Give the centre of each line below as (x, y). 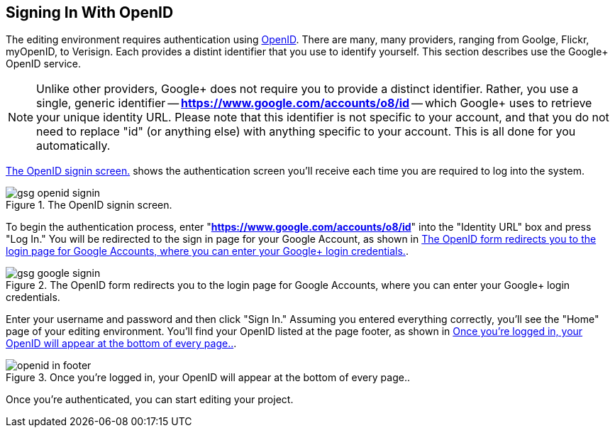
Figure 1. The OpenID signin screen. (89, 205)
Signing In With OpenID (90, 12)
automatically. (73, 146)
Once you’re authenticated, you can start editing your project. (150, 400)
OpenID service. (44, 64)
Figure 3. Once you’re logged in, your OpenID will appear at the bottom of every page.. (208, 378)
